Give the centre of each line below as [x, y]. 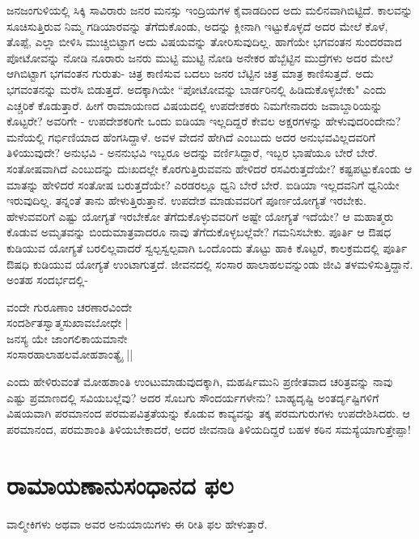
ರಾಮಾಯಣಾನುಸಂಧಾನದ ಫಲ [120, 484]
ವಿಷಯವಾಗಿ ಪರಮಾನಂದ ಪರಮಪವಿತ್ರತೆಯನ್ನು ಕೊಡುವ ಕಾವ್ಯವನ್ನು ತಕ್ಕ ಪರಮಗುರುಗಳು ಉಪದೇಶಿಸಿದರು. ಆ [208, 413]
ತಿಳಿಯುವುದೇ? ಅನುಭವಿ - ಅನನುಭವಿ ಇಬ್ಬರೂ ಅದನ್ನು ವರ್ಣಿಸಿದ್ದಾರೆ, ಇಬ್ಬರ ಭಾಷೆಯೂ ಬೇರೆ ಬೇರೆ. [192, 153]
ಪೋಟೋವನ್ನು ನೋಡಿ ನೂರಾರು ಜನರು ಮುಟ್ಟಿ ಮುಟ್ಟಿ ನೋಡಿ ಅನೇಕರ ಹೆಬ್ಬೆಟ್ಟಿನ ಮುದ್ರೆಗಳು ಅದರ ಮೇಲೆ [200, 57]
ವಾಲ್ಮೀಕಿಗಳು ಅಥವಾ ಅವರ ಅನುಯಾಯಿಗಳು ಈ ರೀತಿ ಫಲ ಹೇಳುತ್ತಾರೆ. [137, 523]
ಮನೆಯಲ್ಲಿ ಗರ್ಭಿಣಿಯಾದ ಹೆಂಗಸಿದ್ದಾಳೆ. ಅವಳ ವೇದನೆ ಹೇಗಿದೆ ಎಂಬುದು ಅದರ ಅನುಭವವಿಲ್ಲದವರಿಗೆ [191, 136]
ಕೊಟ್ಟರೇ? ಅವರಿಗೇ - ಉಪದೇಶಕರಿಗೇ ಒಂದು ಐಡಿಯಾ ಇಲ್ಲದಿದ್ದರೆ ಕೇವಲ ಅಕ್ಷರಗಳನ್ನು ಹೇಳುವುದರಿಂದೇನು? [204, 121]
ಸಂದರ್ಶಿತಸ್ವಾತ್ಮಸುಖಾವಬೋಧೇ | [68, 323]
